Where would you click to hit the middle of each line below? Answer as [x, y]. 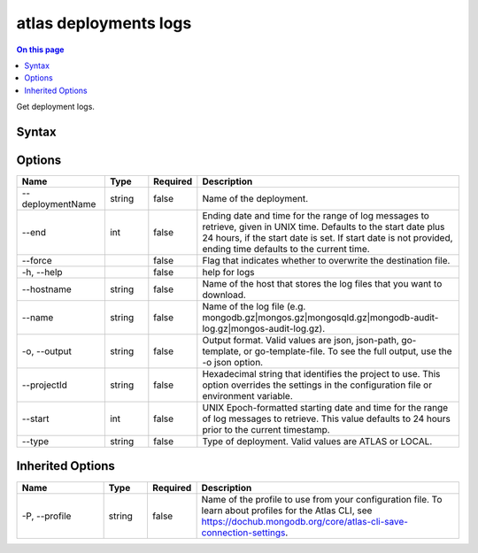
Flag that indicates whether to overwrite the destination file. [326, 261]
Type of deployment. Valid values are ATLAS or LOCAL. [317, 442]
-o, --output [47, 351]
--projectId [45, 385]
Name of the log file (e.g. [254, 307]
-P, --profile [46, 516]
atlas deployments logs [104, 23]
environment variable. [248, 396]
